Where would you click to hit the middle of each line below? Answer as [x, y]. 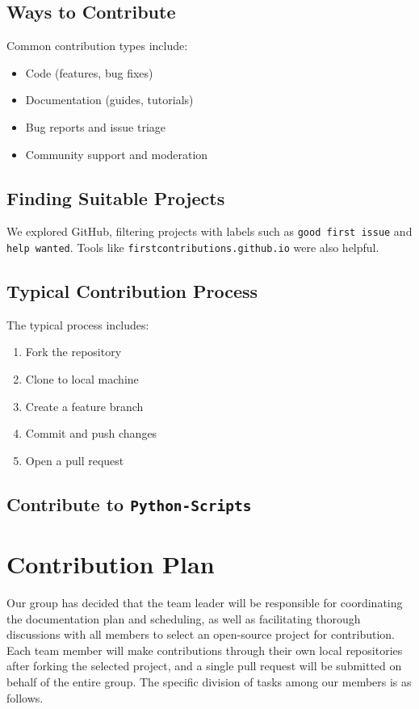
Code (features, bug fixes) [89, 72]
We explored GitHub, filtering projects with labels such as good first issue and [209, 231]
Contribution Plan [111, 564]
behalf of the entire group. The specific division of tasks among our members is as [209, 681]
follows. [25, 697]
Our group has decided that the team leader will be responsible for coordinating [205, 602]
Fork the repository [73, 352]
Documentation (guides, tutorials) [109, 100]
